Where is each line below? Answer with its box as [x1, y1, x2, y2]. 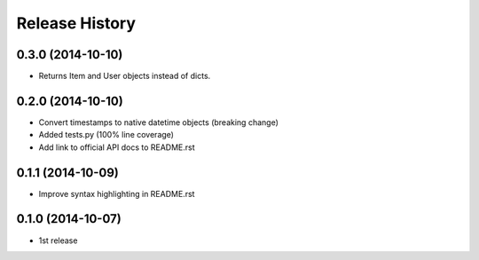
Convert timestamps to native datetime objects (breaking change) [38, 116, 279, 128]
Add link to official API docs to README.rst [38, 142, 195, 153]
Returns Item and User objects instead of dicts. [38, 71, 211, 82]
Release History [16, 13, 137, 33]
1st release [38, 235, 78, 246]
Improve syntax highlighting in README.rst [38, 188, 195, 199]
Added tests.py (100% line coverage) [38, 130, 175, 140]
